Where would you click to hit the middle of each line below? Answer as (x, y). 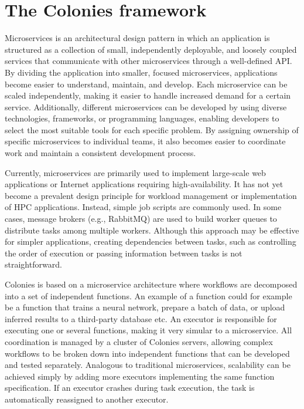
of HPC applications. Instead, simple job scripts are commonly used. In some (143, 207)
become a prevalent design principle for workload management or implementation (151, 195)
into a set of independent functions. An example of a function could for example (148, 295)
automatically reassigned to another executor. (87, 399)
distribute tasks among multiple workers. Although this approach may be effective (152, 230)
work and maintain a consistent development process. (100, 153)
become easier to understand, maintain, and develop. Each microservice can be (146, 84)
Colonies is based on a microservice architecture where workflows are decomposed (151, 284)
